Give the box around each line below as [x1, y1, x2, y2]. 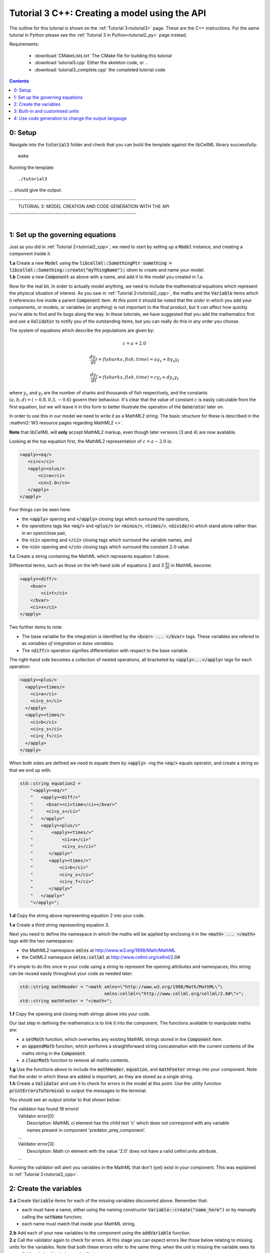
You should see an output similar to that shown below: [9, 1097, 121, 1103]
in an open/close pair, [21, 530, 66, 536]
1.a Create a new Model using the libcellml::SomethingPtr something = [9, 260, 172, 266]
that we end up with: [9, 767, 52, 773]
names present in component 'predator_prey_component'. [26, 1127, 146, 1133]
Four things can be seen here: [9, 507, 71, 513]
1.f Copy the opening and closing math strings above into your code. [9, 1010, 150, 1017]
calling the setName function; [21, 1213, 82, 1220]
